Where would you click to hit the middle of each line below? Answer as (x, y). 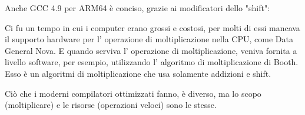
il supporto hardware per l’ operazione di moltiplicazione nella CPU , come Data (149, 39)
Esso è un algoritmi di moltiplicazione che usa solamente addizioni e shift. (138, 73)
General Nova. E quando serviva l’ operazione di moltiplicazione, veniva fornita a (151, 50)
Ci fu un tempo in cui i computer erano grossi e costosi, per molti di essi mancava (152, 27)
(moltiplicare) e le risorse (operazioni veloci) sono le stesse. (111, 105)
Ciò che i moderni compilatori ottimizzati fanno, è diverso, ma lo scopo (133, 93)
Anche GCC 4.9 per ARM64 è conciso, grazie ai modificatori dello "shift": (137, 8)
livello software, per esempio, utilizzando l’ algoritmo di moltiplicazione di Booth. (152, 62)
